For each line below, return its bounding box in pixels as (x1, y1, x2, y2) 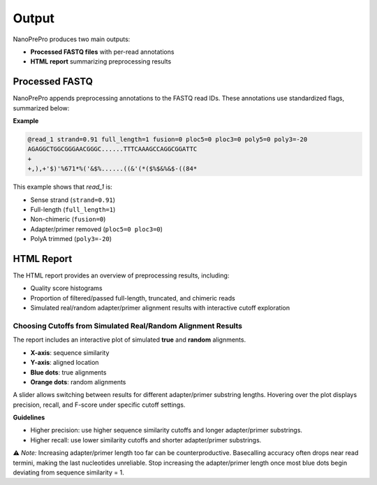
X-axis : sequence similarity (30, 348, 110, 356)
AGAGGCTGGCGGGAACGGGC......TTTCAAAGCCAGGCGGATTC (27, 145, 198, 153)
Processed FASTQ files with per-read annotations (30, 48, 175, 56)
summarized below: (13, 103, 70, 112)
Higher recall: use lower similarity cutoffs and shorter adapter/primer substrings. (30, 435, 262, 444)
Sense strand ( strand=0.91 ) (30, 196, 115, 204)
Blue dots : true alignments (30, 368, 107, 377)
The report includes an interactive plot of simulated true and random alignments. (13, 335, 246, 344)
